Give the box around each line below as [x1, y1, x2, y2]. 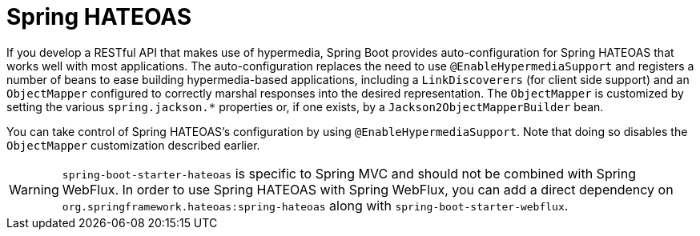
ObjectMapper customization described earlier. [6, 138, 260, 152]
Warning [9, 181, 59, 198]
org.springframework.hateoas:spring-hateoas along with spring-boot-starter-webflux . [62, 197, 569, 214]
